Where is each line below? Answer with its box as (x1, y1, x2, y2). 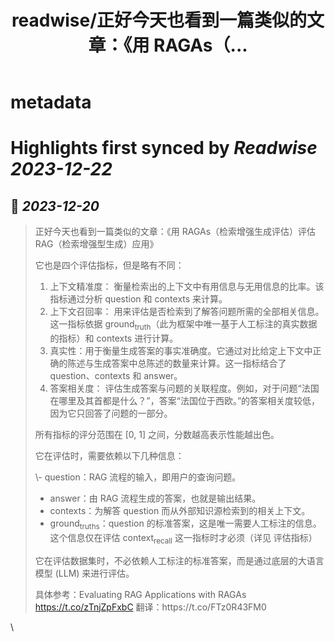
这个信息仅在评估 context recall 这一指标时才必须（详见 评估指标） (49, 531, 318, 546)
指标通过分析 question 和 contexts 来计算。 (49, 293, 228, 305)
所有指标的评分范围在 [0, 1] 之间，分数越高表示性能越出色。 (34, 428, 280, 440)
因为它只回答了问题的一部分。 (49, 407, 173, 419)
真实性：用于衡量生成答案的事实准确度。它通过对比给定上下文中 (49, 344, 313, 356)
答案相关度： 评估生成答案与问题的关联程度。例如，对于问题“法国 (49, 382, 320, 394)
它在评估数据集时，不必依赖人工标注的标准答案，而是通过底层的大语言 (34, 554, 325, 566)
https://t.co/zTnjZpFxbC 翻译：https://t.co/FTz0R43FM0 (34, 601, 267, 613)
